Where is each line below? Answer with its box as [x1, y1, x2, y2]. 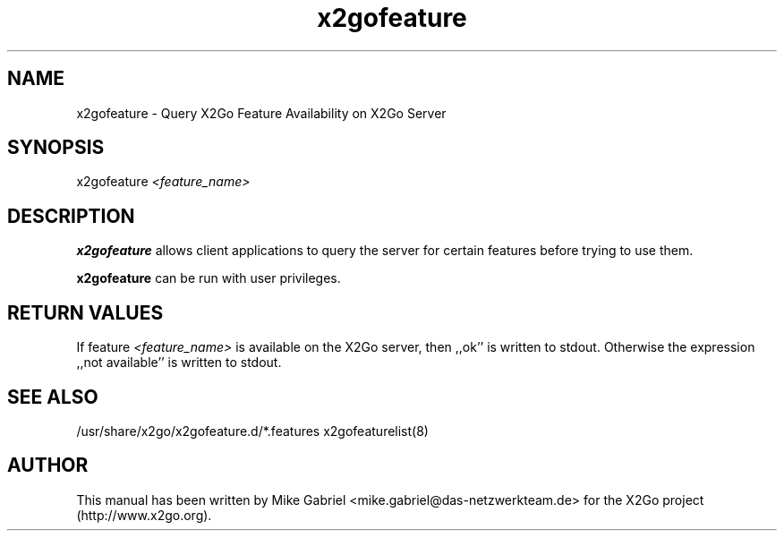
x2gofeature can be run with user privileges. [76, 270, 341, 286]
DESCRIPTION [7, 204, 135, 227]
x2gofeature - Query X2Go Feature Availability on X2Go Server [76, 105, 447, 121]
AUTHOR [7, 454, 89, 477]
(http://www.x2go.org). [76, 507, 212, 523]
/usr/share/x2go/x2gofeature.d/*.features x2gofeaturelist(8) [76, 423, 429, 439]
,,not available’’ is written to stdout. [76, 354, 282, 371]
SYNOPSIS [7, 136, 105, 159]
